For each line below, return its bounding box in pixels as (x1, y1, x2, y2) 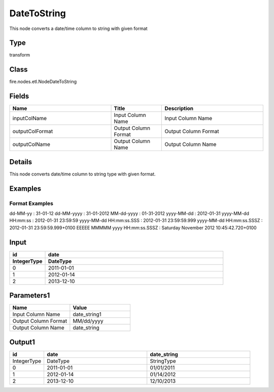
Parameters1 (9, 291, 50, 300)
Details (9, 158, 32, 166)
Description (164, 105, 194, 112)
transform (9, 52, 30, 58)
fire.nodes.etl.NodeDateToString (9, 79, 77, 85)
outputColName (12, 141, 51, 148)
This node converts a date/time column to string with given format (9, 25, 148, 32)
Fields (9, 92, 29, 101)
